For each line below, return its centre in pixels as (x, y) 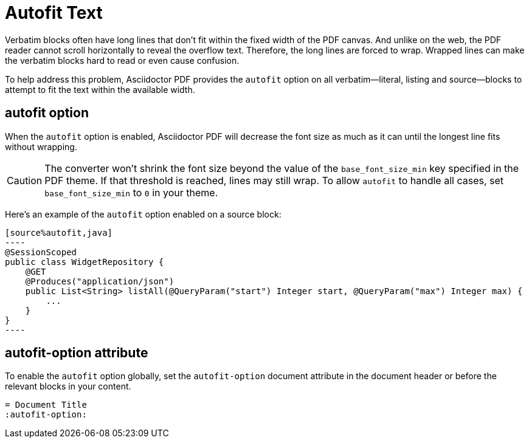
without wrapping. (41, 146)
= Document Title (46, 405)
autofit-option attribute (77, 353)
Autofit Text (54, 13)
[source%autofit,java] (59, 232)
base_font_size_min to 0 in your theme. (131, 192)
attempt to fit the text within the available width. (100, 89)
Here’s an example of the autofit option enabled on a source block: (143, 214)
